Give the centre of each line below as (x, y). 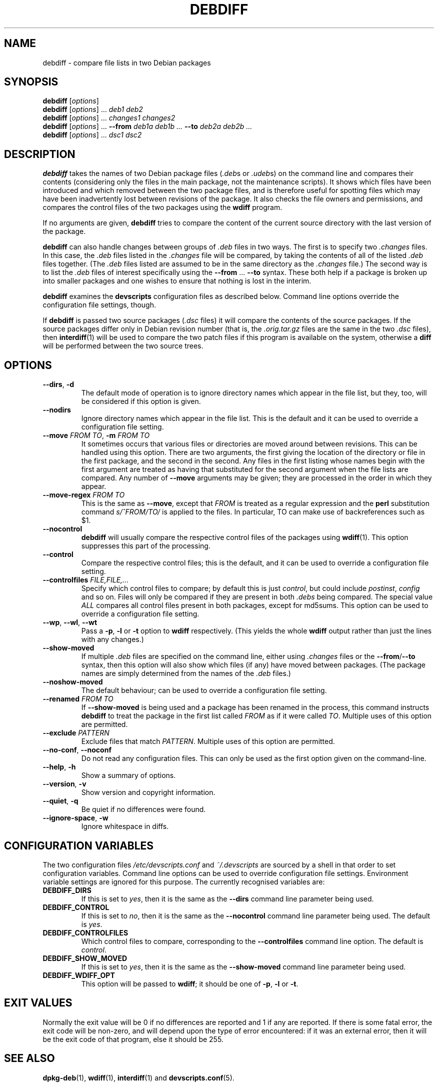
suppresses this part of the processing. (146, 546)
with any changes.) (112, 639)
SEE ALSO (29, 1058)
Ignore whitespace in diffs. (125, 826)
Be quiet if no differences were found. (143, 809)
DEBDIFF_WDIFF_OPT (79, 975)
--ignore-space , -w (75, 818)
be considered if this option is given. (141, 401)
